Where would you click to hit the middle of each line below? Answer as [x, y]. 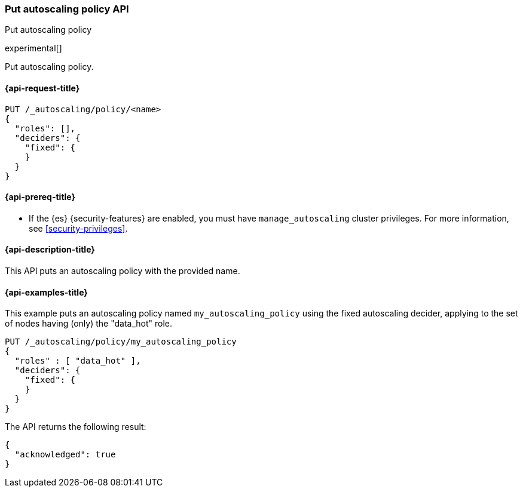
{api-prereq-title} [40, 197]
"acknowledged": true [65, 455]
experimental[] [33, 48]
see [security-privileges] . [78, 228]
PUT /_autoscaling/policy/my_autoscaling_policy [121, 342]
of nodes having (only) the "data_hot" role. [89, 324]
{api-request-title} [42, 88]
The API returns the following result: [76, 427]
